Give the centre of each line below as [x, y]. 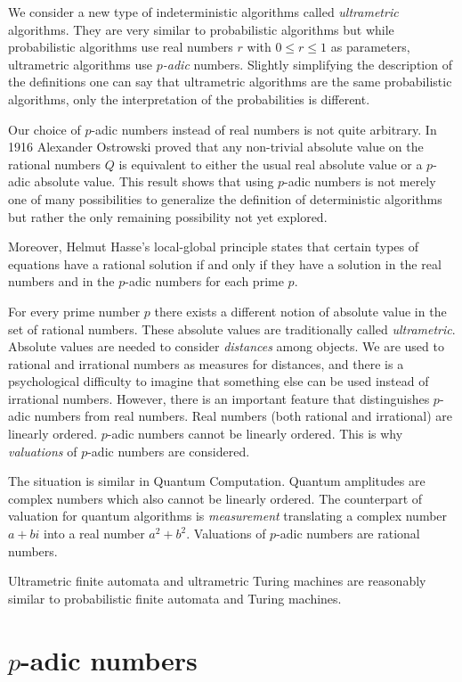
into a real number [94, 534]
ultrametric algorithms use [81, 64]
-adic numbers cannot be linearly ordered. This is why [255, 434]
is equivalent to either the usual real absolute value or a [271, 164]
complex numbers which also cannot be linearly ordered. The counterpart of [215, 498]
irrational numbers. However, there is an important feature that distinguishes [219, 398]
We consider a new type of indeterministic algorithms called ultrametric [203, 12]
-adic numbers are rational [348, 534]
